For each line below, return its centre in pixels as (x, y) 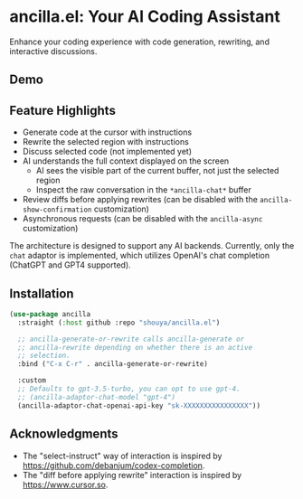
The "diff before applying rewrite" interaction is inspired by (132, 475)
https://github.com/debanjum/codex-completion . (114, 465)
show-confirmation (57, 210)
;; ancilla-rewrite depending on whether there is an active (135, 347)
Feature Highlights (62, 110)
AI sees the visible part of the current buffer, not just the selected (157, 171)
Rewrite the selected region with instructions (106, 142)
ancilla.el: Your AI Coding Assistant (145, 17)
